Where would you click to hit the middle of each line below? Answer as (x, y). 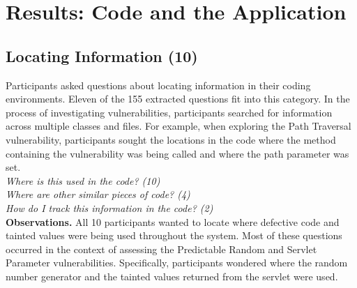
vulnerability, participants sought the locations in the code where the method (171, 139)
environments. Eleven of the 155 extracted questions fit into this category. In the (178, 99)
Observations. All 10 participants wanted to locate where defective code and (173, 221)
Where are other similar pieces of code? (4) (98, 194)
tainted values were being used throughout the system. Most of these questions (174, 235)
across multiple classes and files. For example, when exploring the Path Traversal (178, 126)
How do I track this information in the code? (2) (109, 207)
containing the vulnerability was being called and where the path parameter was (177, 153)
